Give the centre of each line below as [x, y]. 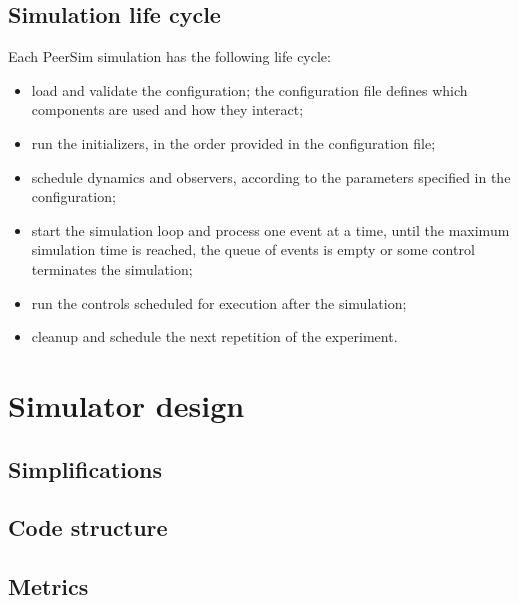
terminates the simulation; [112, 268]
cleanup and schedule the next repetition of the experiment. [214, 336]
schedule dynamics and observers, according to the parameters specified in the [271, 176]
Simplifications [85, 468]
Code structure [88, 527]
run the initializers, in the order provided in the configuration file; [233, 142]
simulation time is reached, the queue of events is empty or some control [253, 249]
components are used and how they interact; [167, 109]
